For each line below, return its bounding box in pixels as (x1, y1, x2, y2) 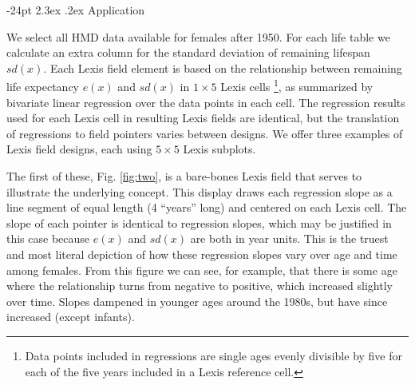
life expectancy (6, 78, 79, 95)
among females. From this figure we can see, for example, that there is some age (6, 261, 397, 278)
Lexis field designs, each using (6, 141, 152, 157)
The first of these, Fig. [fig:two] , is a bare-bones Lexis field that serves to (6, 168, 362, 184)
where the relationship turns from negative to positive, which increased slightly (6, 277, 393, 294)
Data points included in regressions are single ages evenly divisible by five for (25, 347, 403, 363)
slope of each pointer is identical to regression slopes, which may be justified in (6, 214, 392, 231)
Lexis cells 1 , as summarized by (220, 76, 373, 95)
